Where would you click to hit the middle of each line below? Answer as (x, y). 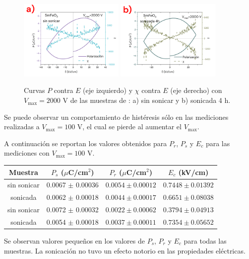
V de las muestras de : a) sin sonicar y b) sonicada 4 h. (147, 100)
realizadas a (22, 127)
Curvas (34, 90)
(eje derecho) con (196, 90)
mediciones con (27, 153)
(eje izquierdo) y (108, 90)
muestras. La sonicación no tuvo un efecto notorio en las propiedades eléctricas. (125, 250)
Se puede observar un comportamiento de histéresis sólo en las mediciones (116, 117)
